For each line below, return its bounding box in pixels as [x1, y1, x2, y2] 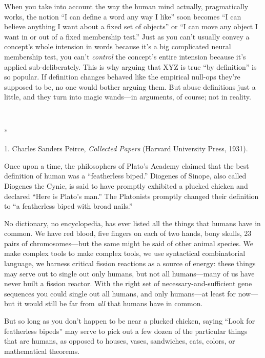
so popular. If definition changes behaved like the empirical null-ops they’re [4, 71, 240, 82]
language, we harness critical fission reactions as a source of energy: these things [4, 258, 256, 269]
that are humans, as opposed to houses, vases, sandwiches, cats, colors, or [4, 335, 235, 346]
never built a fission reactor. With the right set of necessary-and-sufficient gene [4, 278, 252, 289]
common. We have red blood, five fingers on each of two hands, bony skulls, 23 [4, 228, 252, 238]
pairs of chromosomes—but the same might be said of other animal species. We [4, 237, 253, 248]
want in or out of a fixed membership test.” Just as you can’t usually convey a [4, 31, 250, 42]
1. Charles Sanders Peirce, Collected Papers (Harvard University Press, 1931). [4, 143, 248, 154]
